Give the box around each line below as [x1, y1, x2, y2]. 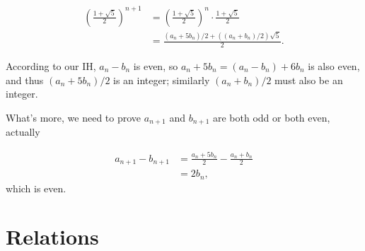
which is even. [6, 180, 66, 195]
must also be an [274, 72, 343, 87]
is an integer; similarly [113, 72, 210, 87]
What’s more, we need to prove [6, 110, 141, 124]
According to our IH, [6, 59, 96, 74]
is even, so [133, 59, 178, 74]
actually [6, 124, 40, 139]
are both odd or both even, [213, 110, 330, 124]
